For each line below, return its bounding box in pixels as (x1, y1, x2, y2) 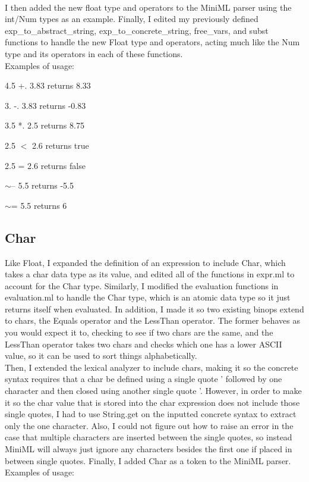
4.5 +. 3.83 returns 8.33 (5, 79, 91, 92)
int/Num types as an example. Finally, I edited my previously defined (5, 12, 258, 25)
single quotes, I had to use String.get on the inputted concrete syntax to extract (5, 408, 297, 420)
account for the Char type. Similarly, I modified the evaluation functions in (5, 279, 279, 292)
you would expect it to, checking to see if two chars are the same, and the (5, 326, 273, 339)
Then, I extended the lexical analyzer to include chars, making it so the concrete (5, 361, 298, 373)
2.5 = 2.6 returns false (5, 159, 86, 171)
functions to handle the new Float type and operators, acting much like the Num (5, 36, 300, 48)
